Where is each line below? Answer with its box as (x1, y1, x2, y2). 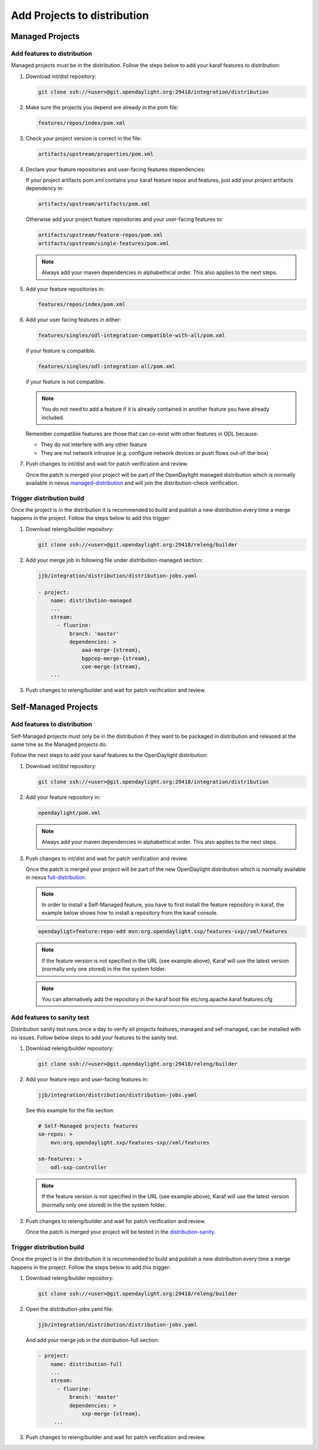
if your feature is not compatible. (25, 378, 106, 385)
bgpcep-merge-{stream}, (82, 655, 151, 662)
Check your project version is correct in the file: (25, 135, 142, 142)
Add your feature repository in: (25, 794, 100, 801)
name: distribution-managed (50, 597, 132, 604)
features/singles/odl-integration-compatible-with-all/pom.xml (38, 332, 226, 339)
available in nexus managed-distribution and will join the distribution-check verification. (25, 479, 239, 486)
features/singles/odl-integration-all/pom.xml (38, 363, 175, 370)
